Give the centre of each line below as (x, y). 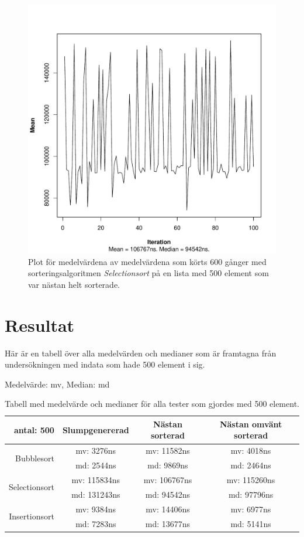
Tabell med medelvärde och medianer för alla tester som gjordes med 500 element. (152, 404)
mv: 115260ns (251, 480)
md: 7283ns (96, 523)
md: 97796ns (251, 494)
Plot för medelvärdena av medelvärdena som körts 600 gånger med (147, 261)
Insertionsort (32, 516)
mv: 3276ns (96, 451)
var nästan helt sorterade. (74, 284)
